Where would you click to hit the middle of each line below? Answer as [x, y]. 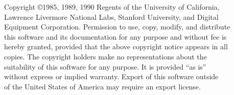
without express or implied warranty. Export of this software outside [111, 76]
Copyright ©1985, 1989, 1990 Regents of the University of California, [112, 7]
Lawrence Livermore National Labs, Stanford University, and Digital [111, 17]
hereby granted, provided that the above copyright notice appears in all [116, 46]
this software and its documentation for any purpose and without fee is [115, 36]
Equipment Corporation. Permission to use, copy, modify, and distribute [117, 27]
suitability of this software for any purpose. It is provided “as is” [105, 66]
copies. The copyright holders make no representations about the [106, 56]
